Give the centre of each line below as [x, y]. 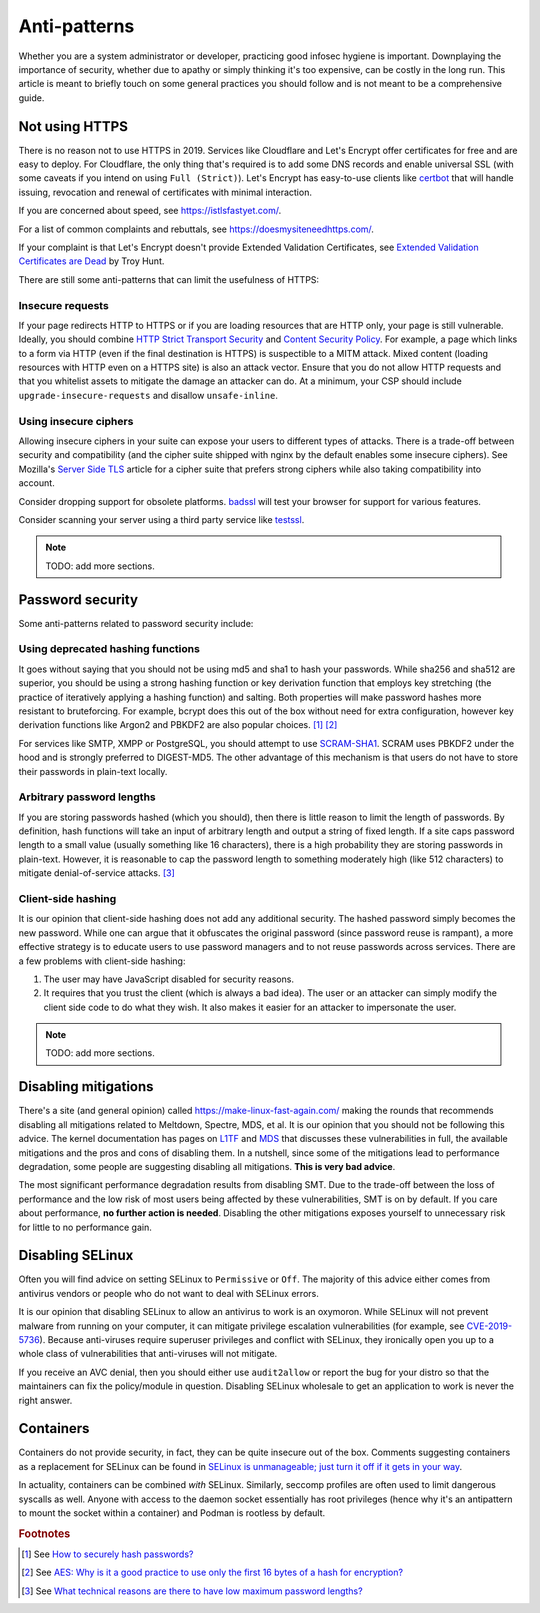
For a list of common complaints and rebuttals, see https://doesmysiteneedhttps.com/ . [196, 229]
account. [36, 483]
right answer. [45, 1400]
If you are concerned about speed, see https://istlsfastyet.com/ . [150, 211]
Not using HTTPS [73, 126]
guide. [31, 97]
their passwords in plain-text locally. [93, 771]
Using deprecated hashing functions [109, 649]
